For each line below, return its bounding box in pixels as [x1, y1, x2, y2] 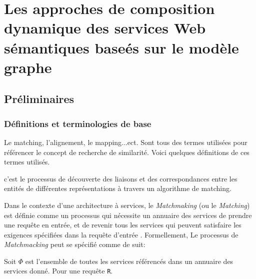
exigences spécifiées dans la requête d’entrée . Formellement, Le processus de [4, 229, 238, 239]
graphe [4, 56, 52, 77]
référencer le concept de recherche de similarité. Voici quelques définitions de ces [4, 146, 249, 157]
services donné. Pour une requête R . [4, 265, 113, 276]
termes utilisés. [4, 156, 50, 167]
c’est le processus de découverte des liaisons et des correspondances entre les [4, 173, 237, 183]
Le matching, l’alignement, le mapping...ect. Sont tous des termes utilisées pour [4, 136, 247, 147]
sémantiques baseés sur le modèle [4, 37, 239, 57]
